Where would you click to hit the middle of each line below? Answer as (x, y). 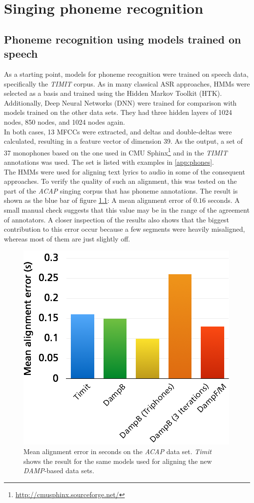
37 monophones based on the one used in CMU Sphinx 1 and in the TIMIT (116, 152)
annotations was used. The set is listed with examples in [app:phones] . (109, 162)
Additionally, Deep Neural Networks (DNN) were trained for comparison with (120, 102)
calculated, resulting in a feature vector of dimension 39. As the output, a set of (123, 141)
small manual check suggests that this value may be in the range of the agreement (127, 209)
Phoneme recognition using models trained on (123, 39)
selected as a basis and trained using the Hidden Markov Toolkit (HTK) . (113, 93)
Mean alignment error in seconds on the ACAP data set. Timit (118, 451)
